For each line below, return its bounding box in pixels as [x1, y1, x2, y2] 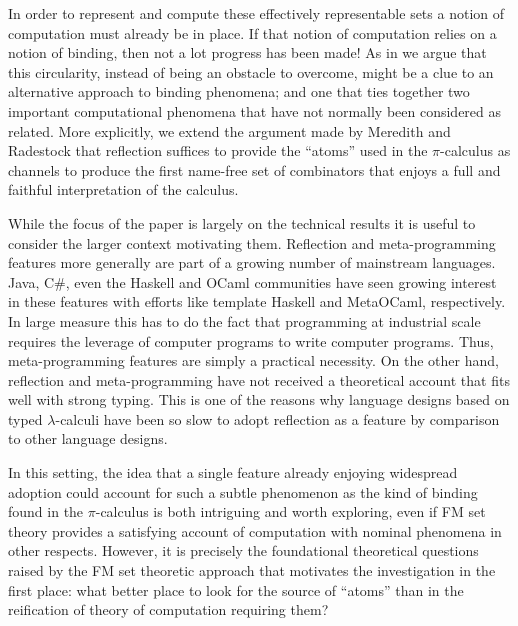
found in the [8, 501, 84, 522]
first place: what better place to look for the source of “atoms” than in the [8, 579, 464, 600]
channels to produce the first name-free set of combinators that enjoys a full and [8, 159, 501, 180]
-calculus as [440, 140, 511, 161]
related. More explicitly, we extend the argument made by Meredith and [8, 120, 451, 141]
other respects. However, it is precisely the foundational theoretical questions [8, 540, 479, 561]
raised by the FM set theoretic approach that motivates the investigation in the [8, 560, 496, 581]
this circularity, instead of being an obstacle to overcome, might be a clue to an [8, 61, 494, 82]
